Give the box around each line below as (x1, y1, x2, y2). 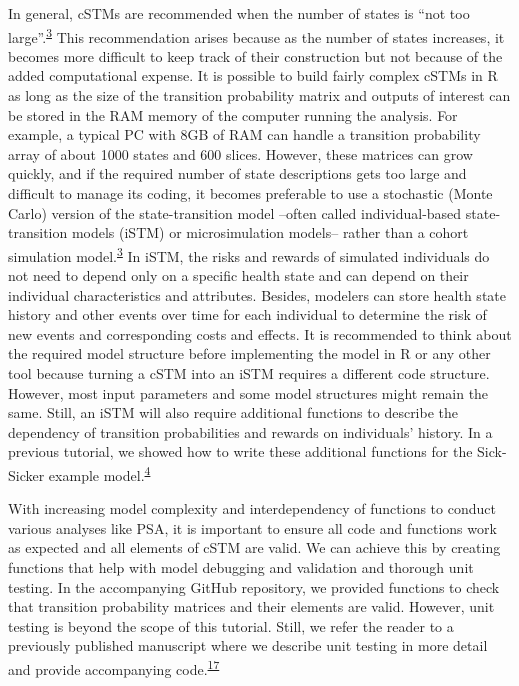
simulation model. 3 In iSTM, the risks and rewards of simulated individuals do (8, 242, 490, 266)
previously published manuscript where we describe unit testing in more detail (8, 635, 488, 656)
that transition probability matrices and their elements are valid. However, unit (8, 596, 495, 617)
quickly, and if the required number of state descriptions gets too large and (8, 163, 467, 184)
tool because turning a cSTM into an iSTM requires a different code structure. (8, 363, 490, 383)
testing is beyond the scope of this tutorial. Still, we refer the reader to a (8, 615, 454, 636)
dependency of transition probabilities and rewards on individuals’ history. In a (8, 421, 493, 442)
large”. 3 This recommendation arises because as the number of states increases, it (8, 23, 505, 47)
